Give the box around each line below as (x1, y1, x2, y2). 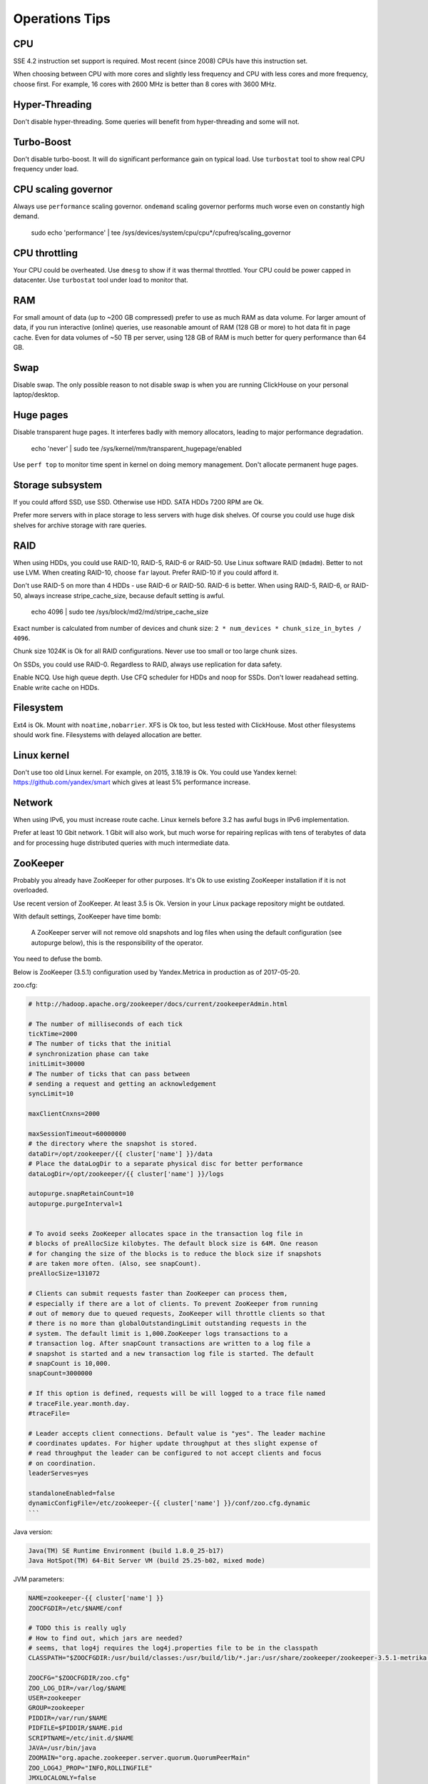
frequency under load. (13, 165, 79, 173)
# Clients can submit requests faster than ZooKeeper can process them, (28, 1289, 288, 1298)
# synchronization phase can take (28, 1050, 149, 1058)
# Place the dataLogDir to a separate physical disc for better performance (28, 1160, 303, 1168)
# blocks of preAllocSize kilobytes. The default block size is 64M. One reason (28, 1240, 318, 1248)
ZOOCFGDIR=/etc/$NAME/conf (28, 1604, 123, 1612)
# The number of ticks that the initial (28, 1040, 171, 1048)
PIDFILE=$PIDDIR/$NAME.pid (28, 1724, 123, 1732)
